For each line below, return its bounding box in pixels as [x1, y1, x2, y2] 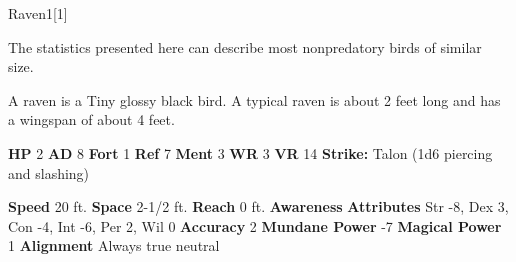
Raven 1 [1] [8, 3, 68, 23]
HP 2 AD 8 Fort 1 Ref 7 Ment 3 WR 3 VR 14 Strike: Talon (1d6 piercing [8, 142, 493, 163]
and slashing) [8, 162, 90, 183]
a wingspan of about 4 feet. [8, 109, 175, 130]
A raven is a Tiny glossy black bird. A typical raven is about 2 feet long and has [8, 89, 501, 110]
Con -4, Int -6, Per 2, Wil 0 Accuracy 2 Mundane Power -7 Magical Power [8, 215, 502, 236]
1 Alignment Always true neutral [8, 235, 220, 256]
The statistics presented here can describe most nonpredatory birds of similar [8, 36, 482, 57]
